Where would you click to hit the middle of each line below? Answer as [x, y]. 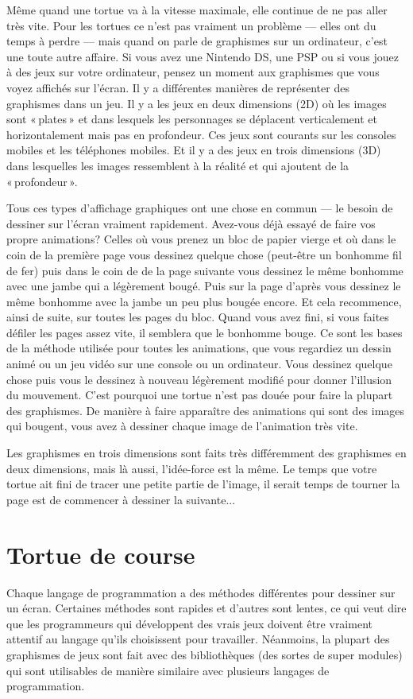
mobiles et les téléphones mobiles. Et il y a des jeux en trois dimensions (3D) [194, 150]
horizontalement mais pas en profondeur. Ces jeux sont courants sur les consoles [201, 134]
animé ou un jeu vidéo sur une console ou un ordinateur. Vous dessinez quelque [199, 364]
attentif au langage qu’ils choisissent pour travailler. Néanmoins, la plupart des [198, 639]
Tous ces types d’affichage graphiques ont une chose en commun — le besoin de [200, 208]
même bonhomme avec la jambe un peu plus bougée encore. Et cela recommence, [204, 301]
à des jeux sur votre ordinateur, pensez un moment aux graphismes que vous [193, 72]
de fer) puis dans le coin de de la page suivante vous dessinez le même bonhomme [205, 270]
